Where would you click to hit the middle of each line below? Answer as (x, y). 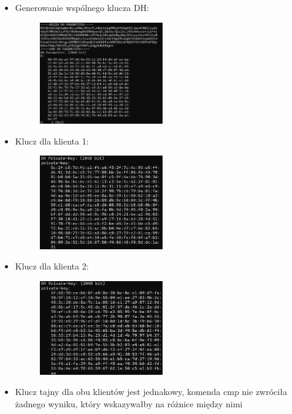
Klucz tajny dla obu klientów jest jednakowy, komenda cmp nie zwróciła (151, 392)
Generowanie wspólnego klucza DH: (82, 7)
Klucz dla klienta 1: (52, 141)
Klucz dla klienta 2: (52, 266)
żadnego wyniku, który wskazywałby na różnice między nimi (129, 403)
